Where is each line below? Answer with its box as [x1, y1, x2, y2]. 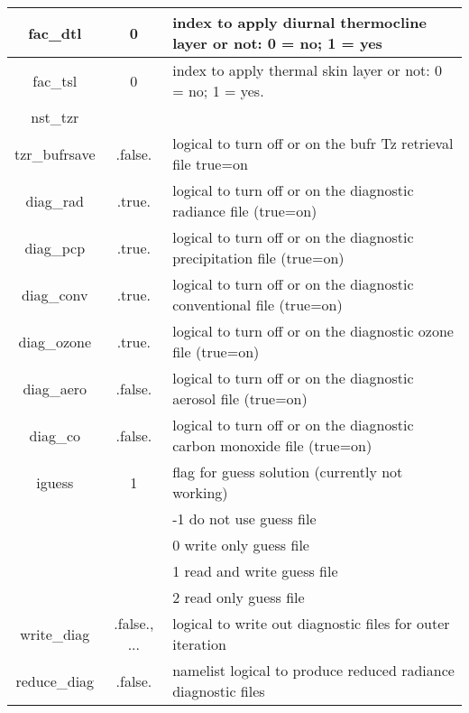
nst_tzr [31, 106, 79, 127]
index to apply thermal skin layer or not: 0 [172, 60, 443, 80]
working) [172, 482, 228, 503]
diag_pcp [24, 236, 86, 258]
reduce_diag [15, 670, 95, 691]
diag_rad [25, 190, 85, 211]
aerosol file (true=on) [172, 388, 308, 409]
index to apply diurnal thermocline [172, 12, 427, 32]
